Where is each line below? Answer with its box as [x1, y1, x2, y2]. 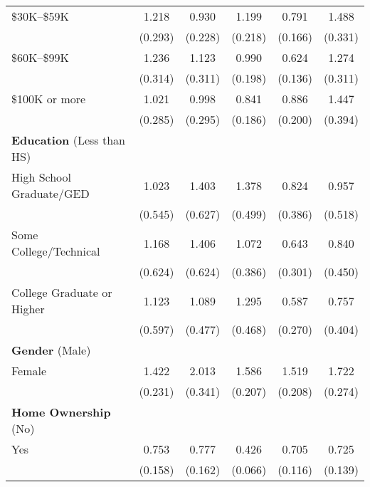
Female [11, 362, 47, 379]
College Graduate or [11, 284, 112, 300]
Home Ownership [11, 404, 111, 420]
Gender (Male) [11, 342, 91, 358]
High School [11, 169, 72, 185]
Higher [11, 300, 45, 317]
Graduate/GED [11, 185, 90, 201]
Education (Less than [11, 132, 125, 148]
